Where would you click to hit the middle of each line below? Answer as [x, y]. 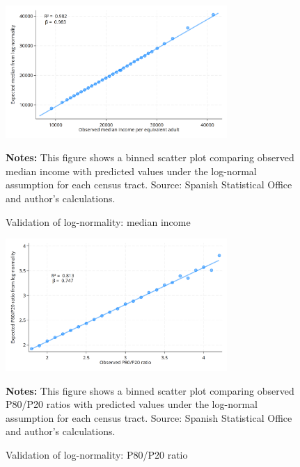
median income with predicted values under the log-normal [131, 171]
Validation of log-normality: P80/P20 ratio [97, 454]
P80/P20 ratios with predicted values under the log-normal [132, 404]
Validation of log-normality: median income [98, 221]
